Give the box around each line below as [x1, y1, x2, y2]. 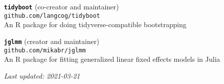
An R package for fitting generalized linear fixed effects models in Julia [4, 54, 221, 64]
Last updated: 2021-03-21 [4, 70, 80, 81]
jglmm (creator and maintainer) [4, 36, 99, 46]
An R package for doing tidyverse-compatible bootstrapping [4, 19, 187, 30]
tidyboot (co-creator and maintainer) [4, 1, 119, 11]
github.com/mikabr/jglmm [4, 46, 86, 54]
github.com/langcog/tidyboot [4, 12, 100, 19]
